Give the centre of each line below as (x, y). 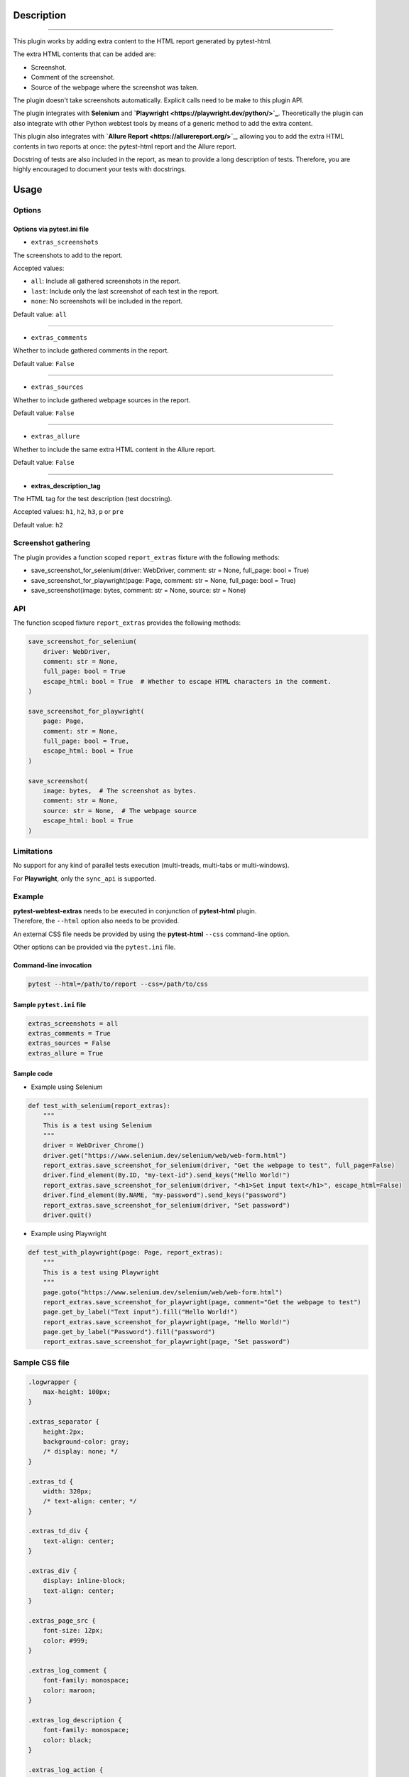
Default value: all (40, 314)
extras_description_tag (66, 485)
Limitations (33, 851)
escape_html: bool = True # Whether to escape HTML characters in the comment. (187, 681)
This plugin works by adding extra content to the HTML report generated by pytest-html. (143, 41)
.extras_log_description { (75, 1720)
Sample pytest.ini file (50, 1004)
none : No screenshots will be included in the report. (107, 301)
